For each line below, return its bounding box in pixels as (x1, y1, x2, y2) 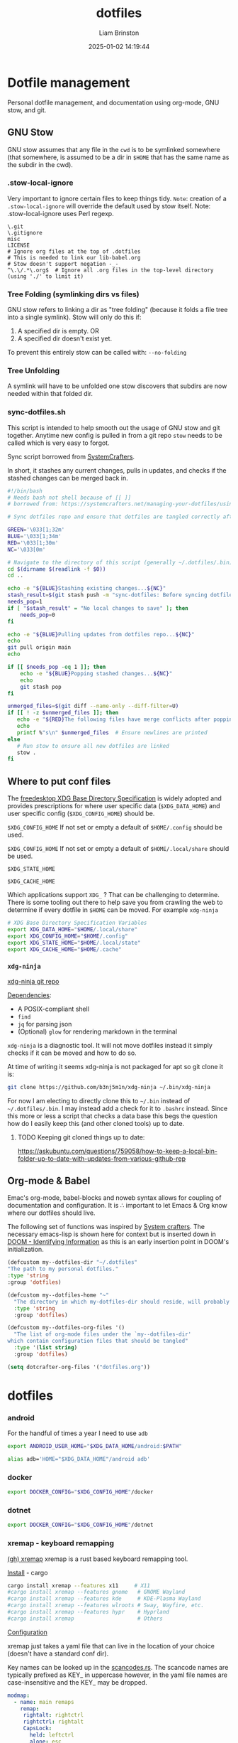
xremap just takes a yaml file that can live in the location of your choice (7, 1641, 215, 1650)
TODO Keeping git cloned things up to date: (17, 1132, 145, 1142)
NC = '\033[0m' (7, 546, 46, 553)
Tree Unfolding (7, 366, 60, 376)
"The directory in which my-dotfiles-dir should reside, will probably (13, 1298, 230, 1305)
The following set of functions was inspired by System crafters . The (7, 1223, 205, 1231)
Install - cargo (7, 1568, 48, 1577)
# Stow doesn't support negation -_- (7, 260, 119, 267)
